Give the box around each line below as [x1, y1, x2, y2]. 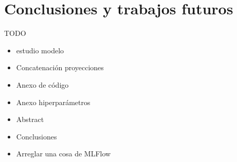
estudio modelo [16, 45, 64, 55]
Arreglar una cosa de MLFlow [16, 148, 111, 159]
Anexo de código [16, 79, 69, 90]
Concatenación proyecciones [16, 62, 104, 73]
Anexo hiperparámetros [16, 96, 90, 107]
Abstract [16, 114, 44, 125]
